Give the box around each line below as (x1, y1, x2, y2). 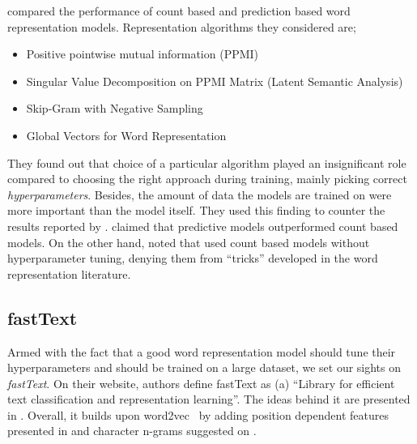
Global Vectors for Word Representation (26, 126, 227, 143)
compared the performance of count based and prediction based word (7, 2, 351, 19)
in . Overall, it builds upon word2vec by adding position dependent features (7, 406, 389, 423)
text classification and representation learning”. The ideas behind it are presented (7, 391, 411, 408)
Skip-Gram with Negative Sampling (26, 100, 203, 117)
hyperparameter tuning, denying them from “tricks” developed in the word (7, 250, 378, 267)
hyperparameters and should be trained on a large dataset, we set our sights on (7, 359, 402, 376)
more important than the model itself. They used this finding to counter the (7, 202, 385, 219)
